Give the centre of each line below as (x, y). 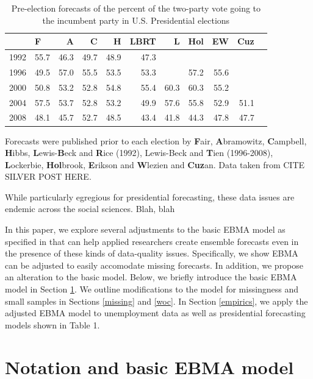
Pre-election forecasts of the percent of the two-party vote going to (136, 8)
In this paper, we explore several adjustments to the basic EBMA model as (145, 229)
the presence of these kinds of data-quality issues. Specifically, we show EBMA (152, 253)
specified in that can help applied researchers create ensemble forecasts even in (152, 241)
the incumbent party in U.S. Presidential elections (136, 20)
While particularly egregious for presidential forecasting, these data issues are (150, 197)
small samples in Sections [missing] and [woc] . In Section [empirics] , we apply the (156, 301)
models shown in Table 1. (52, 324)
